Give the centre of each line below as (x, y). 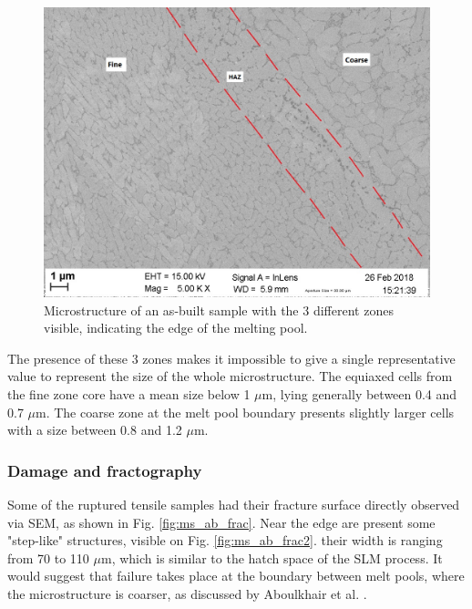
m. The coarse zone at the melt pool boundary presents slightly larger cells (245, 412)
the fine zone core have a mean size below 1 (129, 393)
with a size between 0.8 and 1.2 (95, 430)
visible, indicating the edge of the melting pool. (176, 328)
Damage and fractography (105, 470)
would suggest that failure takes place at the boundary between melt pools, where (236, 576)
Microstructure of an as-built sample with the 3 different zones (219, 310)
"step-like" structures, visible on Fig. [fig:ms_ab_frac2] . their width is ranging (225, 540)
